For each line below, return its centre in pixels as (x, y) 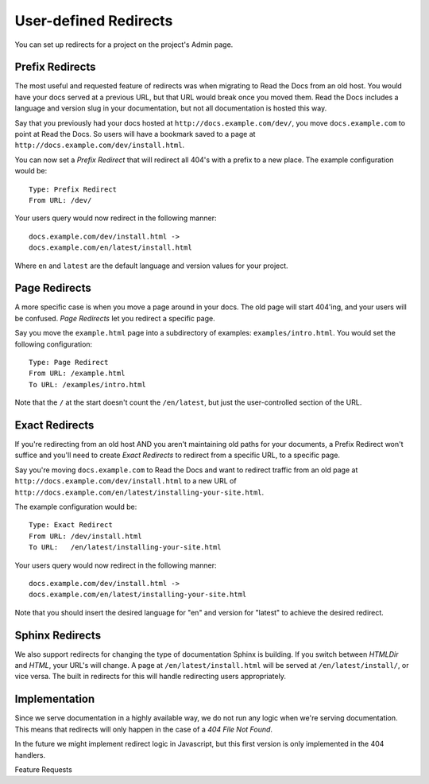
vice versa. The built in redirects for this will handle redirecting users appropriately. (150, 677)
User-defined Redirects (94, 21)
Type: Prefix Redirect (73, 189)
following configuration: (54, 344)
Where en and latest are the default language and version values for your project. (152, 266)
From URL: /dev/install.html (85, 536)
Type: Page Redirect (69, 362)
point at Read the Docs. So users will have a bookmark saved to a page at (135, 134)
